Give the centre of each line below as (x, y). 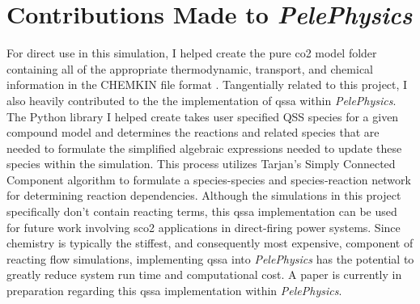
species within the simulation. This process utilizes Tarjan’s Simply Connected (201, 164)
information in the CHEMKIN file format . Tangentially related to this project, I (207, 84)
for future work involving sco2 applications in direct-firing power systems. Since (204, 227)
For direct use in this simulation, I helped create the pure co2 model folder (192, 53)
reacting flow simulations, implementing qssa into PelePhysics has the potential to (210, 258)
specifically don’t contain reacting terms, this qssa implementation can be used (202, 211)
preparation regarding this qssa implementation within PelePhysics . (174, 291)
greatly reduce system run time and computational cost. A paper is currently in (204, 274)
